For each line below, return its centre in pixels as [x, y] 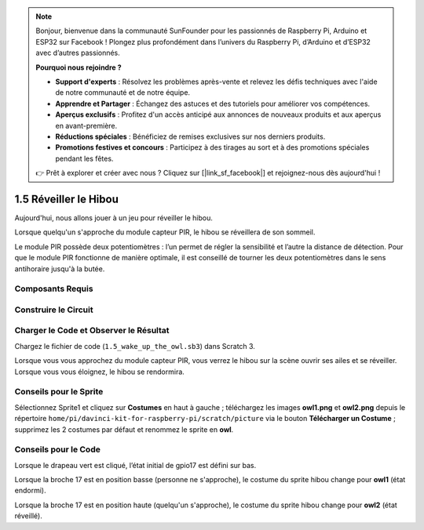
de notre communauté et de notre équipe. [123, 93]
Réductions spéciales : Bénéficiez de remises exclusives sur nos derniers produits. [190, 136]
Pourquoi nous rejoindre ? [79, 67]
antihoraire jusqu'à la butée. [60, 269]
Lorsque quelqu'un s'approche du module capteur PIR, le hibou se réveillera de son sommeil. [165, 232]
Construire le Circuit [54, 310]
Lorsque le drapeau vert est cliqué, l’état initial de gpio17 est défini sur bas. [135, 465]
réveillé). [28, 516]
